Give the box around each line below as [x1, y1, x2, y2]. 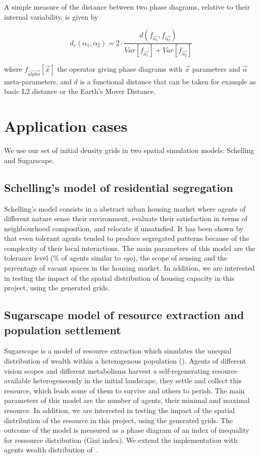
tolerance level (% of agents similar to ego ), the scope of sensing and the [4, 252, 228, 263]
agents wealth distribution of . [4, 444, 98, 455]
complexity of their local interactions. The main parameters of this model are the [4, 242, 255, 253]
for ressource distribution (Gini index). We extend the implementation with [4, 434, 238, 445]
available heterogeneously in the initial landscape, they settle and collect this [4, 375, 242, 386]
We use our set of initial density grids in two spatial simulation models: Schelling [4, 145, 254, 156]
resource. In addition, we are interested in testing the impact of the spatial [4, 405, 235, 416]
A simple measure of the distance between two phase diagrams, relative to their [4, 2, 250, 12]
